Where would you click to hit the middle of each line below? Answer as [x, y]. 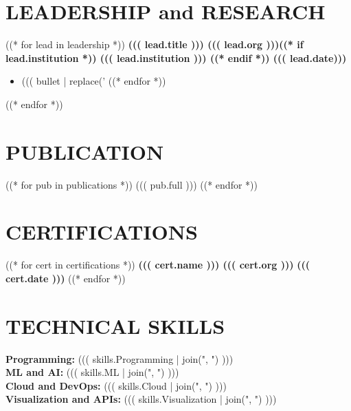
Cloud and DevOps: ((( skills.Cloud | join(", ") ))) [116, 385]
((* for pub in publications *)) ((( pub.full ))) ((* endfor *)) [132, 184]
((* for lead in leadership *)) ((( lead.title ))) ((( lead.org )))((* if [155, 44]
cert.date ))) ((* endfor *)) [66, 278]
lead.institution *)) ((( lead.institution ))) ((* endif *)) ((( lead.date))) [176, 57]
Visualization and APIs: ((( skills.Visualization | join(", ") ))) [141, 399]
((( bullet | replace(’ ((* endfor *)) [94, 81]
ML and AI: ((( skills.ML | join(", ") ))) [92, 372]
